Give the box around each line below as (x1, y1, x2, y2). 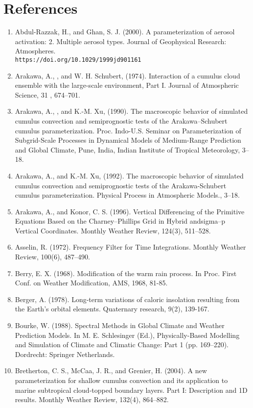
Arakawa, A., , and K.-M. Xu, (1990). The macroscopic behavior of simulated (15, 106, 248, 116)
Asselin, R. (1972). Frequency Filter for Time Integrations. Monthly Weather (15, 242, 246, 252)
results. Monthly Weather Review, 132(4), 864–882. (15, 394, 169, 405)
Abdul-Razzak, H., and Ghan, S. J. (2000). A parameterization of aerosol (15, 26, 235, 37)
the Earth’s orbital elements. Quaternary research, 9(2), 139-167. (15, 304, 209, 314)
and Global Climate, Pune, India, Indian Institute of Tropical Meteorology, (15, 144, 240, 154)
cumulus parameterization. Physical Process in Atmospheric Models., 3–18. (15, 190, 240, 200)
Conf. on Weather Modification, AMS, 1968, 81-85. (15, 278, 168, 288)
